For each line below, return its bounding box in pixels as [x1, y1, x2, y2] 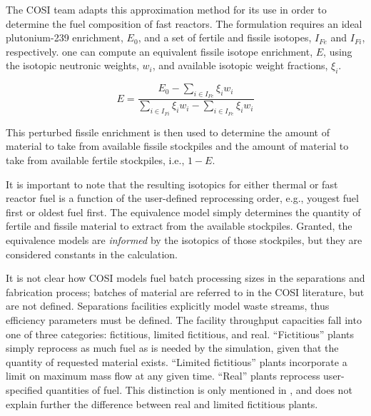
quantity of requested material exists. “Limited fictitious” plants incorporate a [6, 354, 347, 369]
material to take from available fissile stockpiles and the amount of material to [6, 138, 349, 153]
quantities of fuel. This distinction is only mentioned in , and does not [46, 382, 352, 397]
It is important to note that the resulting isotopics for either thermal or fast [6, 176, 338, 191]
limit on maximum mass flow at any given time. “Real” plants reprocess [6, 368, 320, 383]
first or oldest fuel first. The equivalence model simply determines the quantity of [6, 204, 361, 219]
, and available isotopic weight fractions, [152, 58, 328, 73]
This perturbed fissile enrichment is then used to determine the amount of [6, 124, 330, 139]
